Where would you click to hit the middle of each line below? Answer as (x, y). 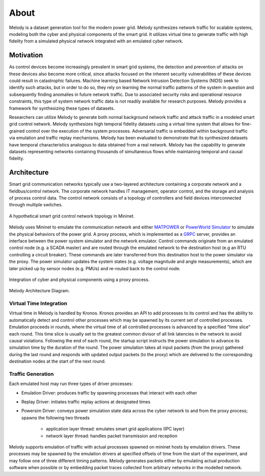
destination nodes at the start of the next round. (57, 362)
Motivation (26, 55)
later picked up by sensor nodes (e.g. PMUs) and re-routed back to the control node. (95, 268)
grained (17, 131)
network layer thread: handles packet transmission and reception (112, 436)
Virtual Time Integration (38, 304)
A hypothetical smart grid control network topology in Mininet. (72, 216)
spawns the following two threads (56, 418)
